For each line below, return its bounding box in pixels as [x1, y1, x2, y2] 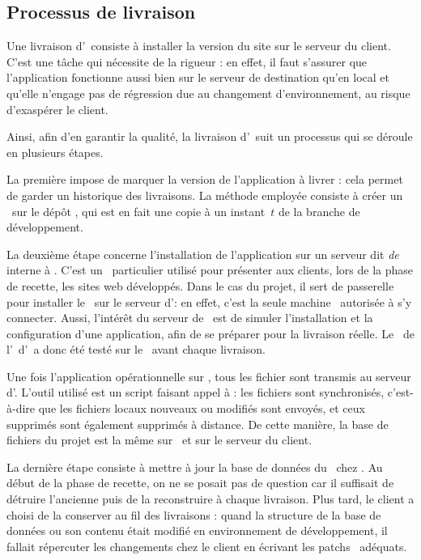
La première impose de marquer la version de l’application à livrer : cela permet [6, 171, 403, 188]
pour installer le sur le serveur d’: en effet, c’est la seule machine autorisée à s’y [6, 293, 412, 310]
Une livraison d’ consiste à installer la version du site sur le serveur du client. [6, 37, 391, 54]
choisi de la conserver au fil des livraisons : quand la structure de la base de [6, 506, 381, 523]
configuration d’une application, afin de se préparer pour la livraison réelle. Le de [6, 325, 415, 342]
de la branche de [278, 202, 360, 219]
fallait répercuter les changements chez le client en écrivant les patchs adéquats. [6, 537, 407, 554]
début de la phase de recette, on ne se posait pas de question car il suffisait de [6, 474, 394, 491]
